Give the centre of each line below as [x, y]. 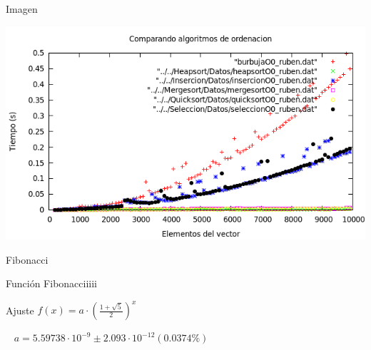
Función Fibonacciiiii [52, 283]
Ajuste [20, 310]
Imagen [22, 9]
